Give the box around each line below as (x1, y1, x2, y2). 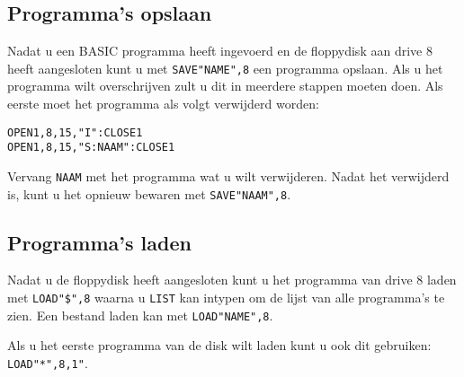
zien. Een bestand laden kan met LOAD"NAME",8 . (7, 305, 273, 324)
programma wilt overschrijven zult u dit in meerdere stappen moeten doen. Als (7, 76, 443, 95)
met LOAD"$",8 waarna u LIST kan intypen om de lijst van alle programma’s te (7, 288, 445, 307)
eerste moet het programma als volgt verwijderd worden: (7, 94, 319, 113)
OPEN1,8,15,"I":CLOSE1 (7, 126, 143, 139)
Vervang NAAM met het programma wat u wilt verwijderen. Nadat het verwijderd (7, 166, 450, 185)
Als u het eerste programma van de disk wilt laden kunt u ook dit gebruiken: (7, 336, 432, 355)
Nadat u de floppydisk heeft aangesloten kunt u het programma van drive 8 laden (7, 270, 457, 289)
